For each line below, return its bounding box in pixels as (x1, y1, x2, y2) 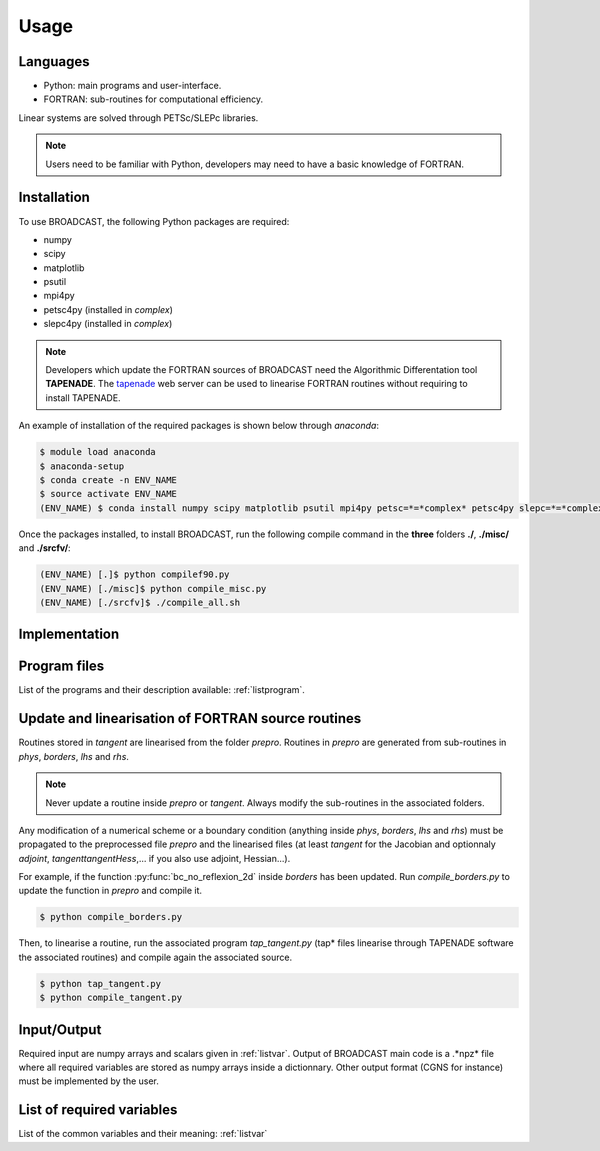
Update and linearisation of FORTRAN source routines (18, 710, 362, 727)
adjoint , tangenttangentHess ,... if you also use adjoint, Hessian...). (18, 852, 291, 864)
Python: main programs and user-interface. (43, 80, 222, 92)
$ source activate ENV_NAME (39, 488, 177, 500)
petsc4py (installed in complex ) (43, 303, 174, 315)
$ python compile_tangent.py (39, 992, 183, 1004)
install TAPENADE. (45, 391, 121, 404)
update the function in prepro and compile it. (18, 885, 203, 897)
